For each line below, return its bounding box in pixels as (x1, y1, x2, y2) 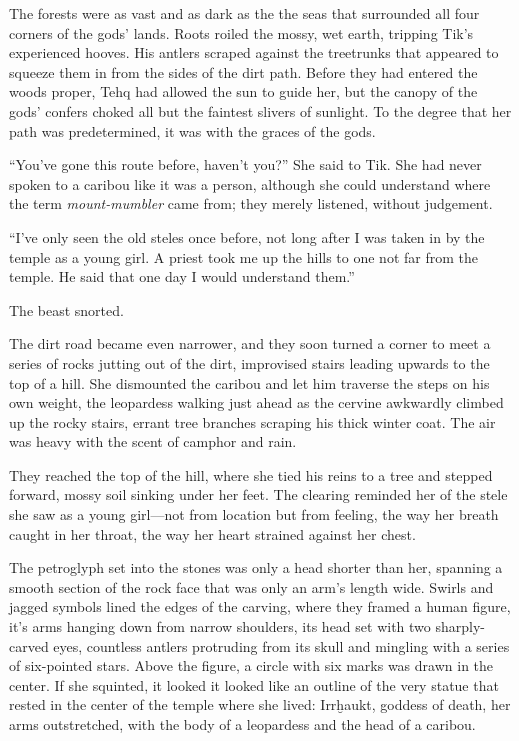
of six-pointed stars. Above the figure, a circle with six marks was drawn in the (9, 655, 494, 676)
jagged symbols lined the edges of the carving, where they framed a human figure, (9, 596, 511, 617)
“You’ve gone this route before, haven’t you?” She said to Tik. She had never (9, 154, 482, 175)
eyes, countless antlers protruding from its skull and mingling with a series (53, 635, 510, 656)
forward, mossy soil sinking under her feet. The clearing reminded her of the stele (9, 484, 508, 505)
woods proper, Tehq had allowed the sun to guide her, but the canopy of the (9, 81, 478, 102)
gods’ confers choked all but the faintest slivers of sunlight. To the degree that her (9, 100, 512, 121)
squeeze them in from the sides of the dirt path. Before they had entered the (9, 61, 478, 82)
